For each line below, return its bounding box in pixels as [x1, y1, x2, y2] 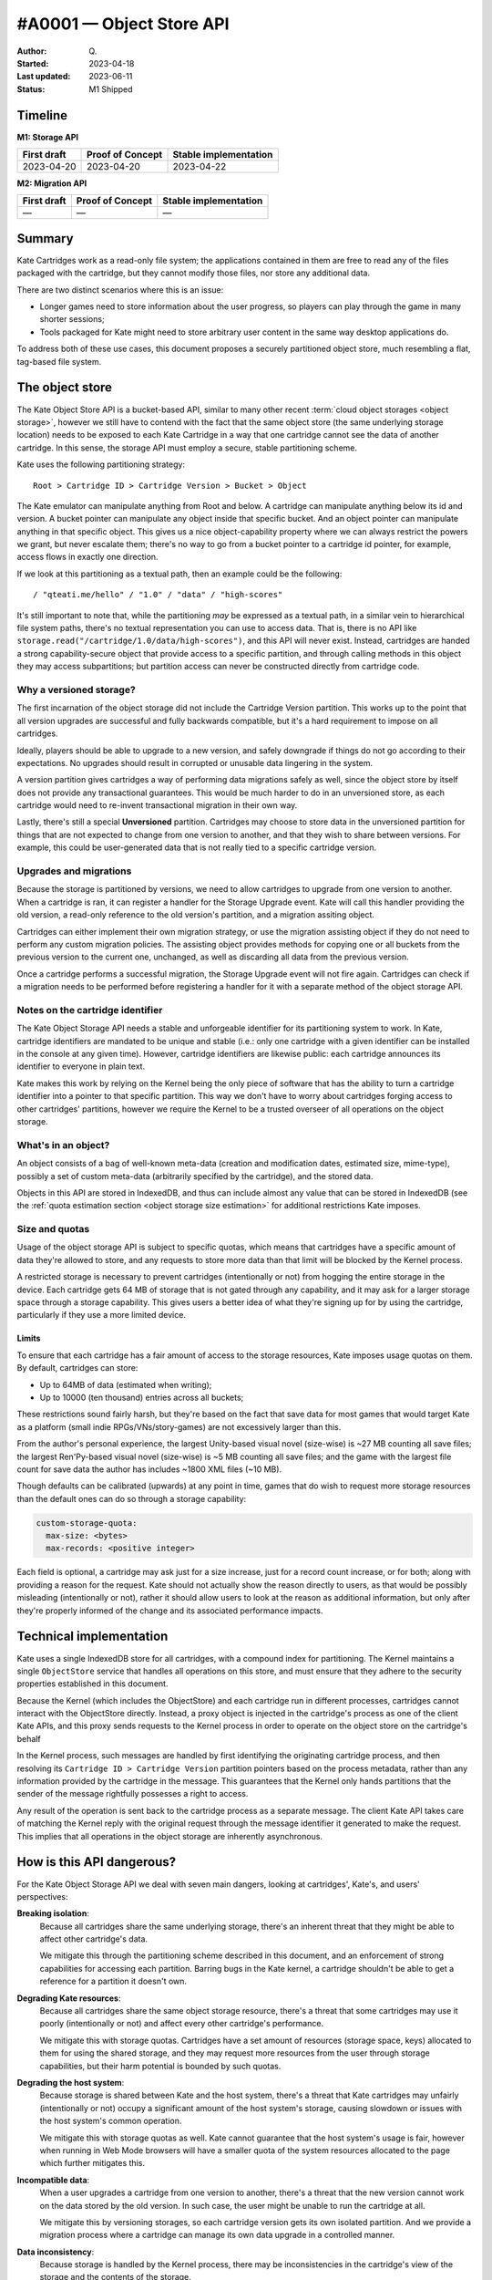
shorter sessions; [39, 314, 105, 325]
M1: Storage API [16, 131, 79, 142]
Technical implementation [16, 1629, 169, 1644]
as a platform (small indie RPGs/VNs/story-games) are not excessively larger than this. [16, 1421, 342, 1432]
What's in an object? [16, 1138, 110, 1151]
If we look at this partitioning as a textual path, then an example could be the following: [16, 568, 343, 579]
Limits [16, 1332, 41, 1344]
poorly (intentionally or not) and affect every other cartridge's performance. [39, 2018, 323, 2029]
